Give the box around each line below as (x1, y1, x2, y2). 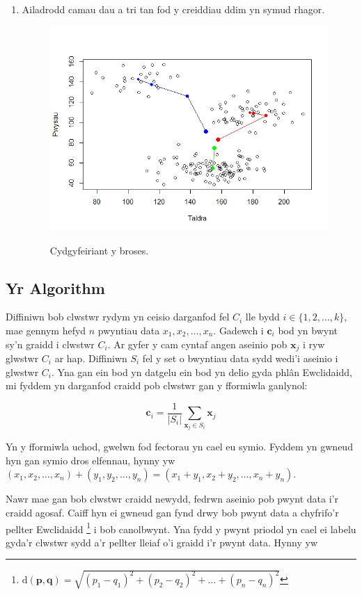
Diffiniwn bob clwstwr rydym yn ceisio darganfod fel (6, 309, 230, 324)
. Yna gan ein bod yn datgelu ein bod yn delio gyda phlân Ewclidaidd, (52, 364, 352, 379)
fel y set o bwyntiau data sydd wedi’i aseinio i (142, 350, 338, 365)
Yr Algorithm (6, 277, 105, 298)
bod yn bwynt (278, 323, 338, 337)
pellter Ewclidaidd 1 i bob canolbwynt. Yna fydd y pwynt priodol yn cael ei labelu (6, 519, 356, 536)
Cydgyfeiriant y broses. (49, 243, 149, 257)
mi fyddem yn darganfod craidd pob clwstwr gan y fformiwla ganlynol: (6, 378, 308, 393)
